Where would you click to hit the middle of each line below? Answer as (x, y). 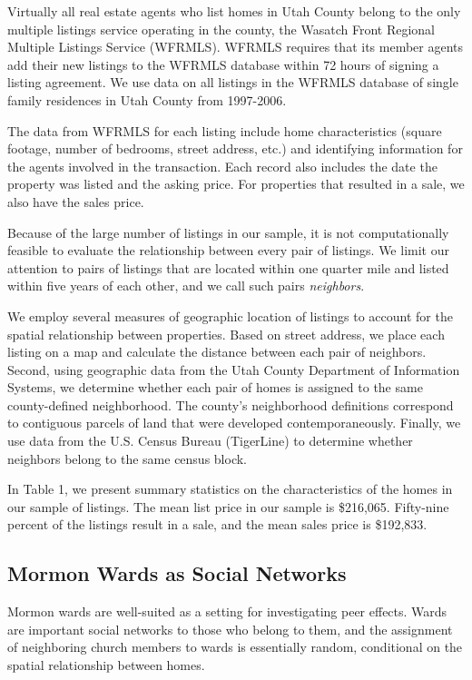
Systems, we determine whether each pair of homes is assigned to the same (215, 387)
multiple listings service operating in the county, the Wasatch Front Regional (221, 29)
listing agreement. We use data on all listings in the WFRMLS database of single (233, 82)
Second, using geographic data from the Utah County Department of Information (234, 369)
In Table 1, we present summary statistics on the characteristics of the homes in (230, 489)
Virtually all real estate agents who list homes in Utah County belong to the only (234, 11)
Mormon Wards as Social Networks (177, 573)
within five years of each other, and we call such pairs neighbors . (186, 286)
